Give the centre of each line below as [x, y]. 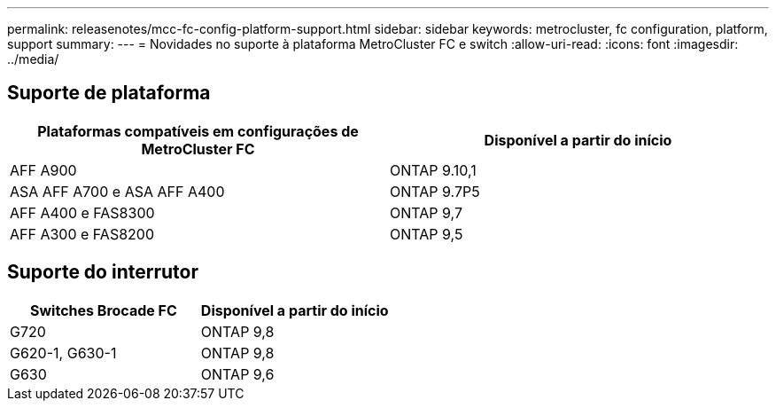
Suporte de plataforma [109, 93]
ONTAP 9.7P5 [435, 191]
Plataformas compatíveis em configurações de [198, 131]
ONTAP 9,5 [427, 234]
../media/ [33, 59]
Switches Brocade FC [104, 310]
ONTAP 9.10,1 [433, 170]
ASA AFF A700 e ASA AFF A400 [117, 191]
